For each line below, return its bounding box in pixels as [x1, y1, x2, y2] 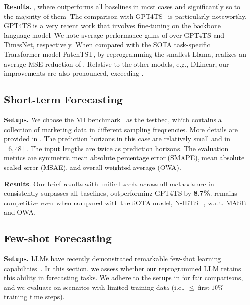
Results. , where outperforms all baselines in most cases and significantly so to [4, 1, 241, 11]
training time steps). [4, 291, 65, 302]
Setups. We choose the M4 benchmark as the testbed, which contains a [4, 114, 222, 124]
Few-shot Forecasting [4, 231, 112, 246]
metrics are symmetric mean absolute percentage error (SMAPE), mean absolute [4, 152, 245, 163]
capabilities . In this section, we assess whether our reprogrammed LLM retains [4, 263, 241, 273]
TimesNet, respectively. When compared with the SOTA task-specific [4, 39, 210, 50]
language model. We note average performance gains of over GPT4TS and [4, 30, 224, 40]
